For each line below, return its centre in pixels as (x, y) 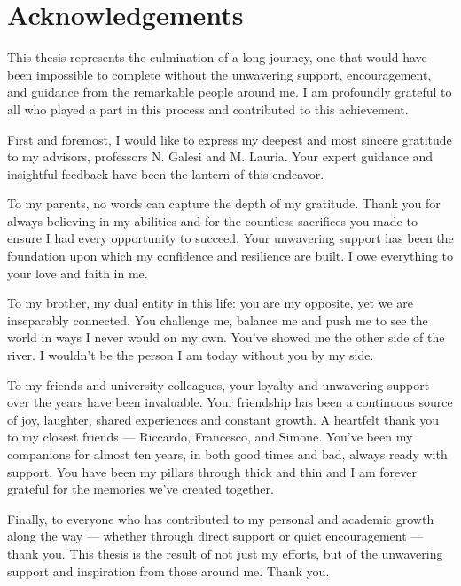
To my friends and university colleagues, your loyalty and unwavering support (219, 384)
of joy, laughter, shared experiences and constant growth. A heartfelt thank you (223, 419)
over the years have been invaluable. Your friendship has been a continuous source (230, 402)
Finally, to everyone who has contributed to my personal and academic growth (221, 518)
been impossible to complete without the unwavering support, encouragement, (219, 74)
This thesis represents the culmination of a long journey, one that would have (217, 57)
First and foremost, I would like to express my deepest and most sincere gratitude (230, 139)
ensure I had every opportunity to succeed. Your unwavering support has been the (230, 238)
